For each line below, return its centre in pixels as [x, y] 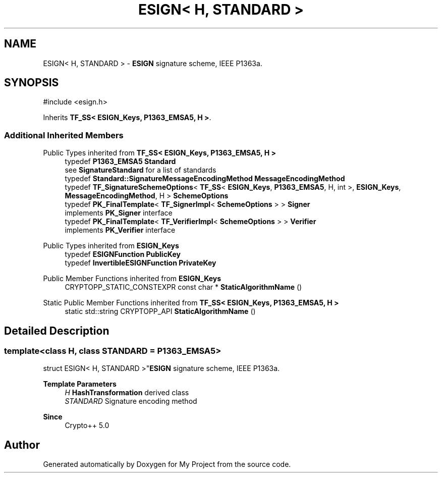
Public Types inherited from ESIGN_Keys [111, 246]
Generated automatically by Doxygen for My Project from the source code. [167, 464]
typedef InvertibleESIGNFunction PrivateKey [141, 263]
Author [22, 445]
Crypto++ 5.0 [87, 426]
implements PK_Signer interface [119, 213]
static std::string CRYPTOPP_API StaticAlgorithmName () [160, 311]
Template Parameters [80, 384]
